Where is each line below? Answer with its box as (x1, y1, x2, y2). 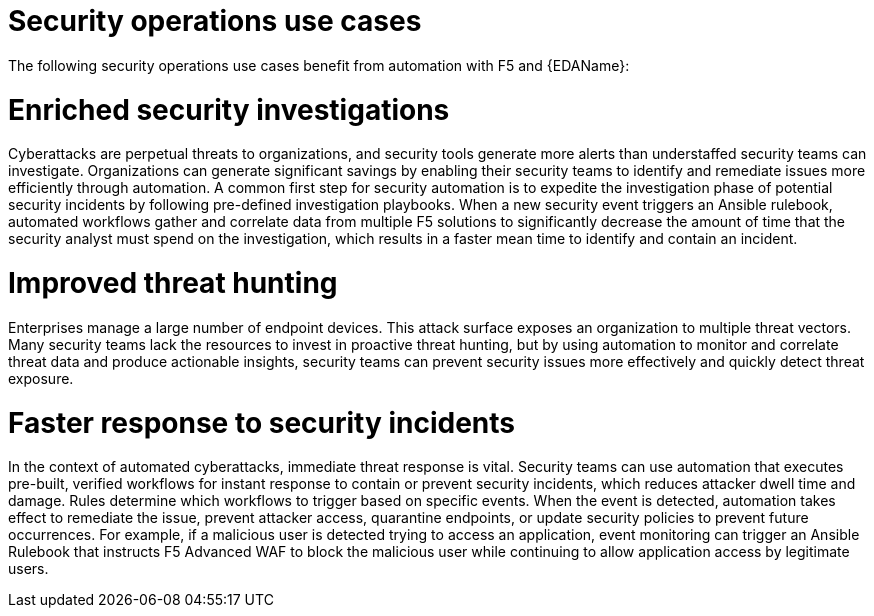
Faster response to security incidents (8, 405, 516, 440)
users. (8, 560, 49, 578)
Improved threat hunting (8, 266, 338, 300)
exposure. (8, 369, 74, 387)
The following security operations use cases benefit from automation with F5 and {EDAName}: (8, 56, 630, 74)
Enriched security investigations (8, 92, 450, 127)
